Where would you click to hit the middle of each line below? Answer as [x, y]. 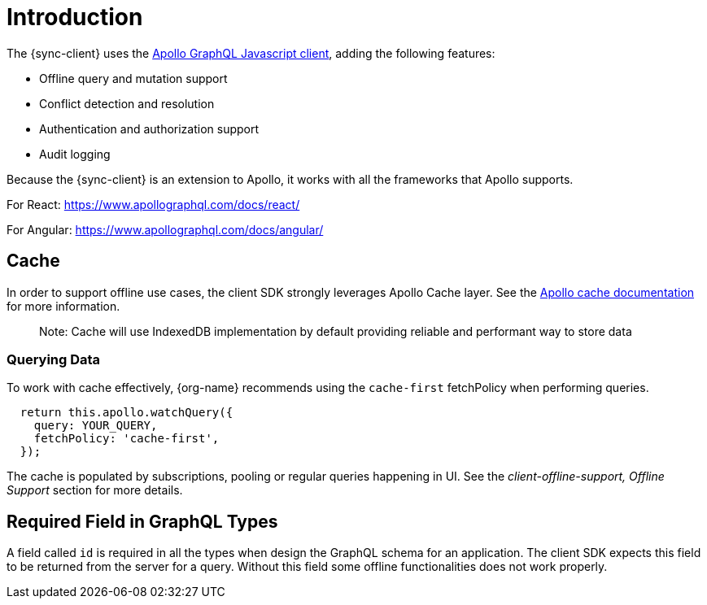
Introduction [75, 17]
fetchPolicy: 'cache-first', [127, 439]
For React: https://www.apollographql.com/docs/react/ [153, 204]
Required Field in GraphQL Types [142, 521]
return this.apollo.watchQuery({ [127, 413]
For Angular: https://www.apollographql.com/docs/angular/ [165, 229]
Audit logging [75, 154]
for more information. [63, 306]
